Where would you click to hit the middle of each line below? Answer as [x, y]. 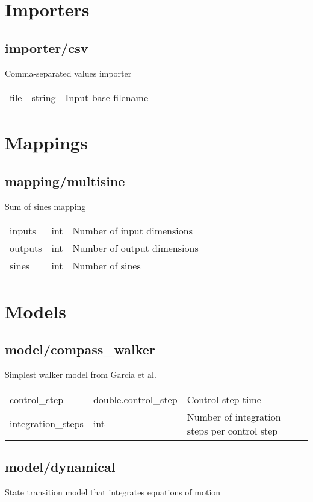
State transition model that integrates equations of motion [113, 491]
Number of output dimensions [135, 248]
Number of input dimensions [132, 231]
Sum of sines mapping [45, 206]
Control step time [224, 399]
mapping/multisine [65, 180]
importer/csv [47, 47]
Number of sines [107, 266]
